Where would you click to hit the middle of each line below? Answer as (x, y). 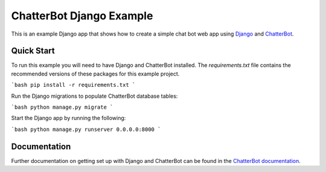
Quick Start (33, 51)
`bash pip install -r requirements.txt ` (73, 85)
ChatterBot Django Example (82, 16)
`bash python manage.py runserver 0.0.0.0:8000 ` (86, 129)
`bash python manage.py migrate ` (62, 107)
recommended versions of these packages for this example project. (95, 74)
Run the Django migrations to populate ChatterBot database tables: (94, 96)
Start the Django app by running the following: (69, 118)
